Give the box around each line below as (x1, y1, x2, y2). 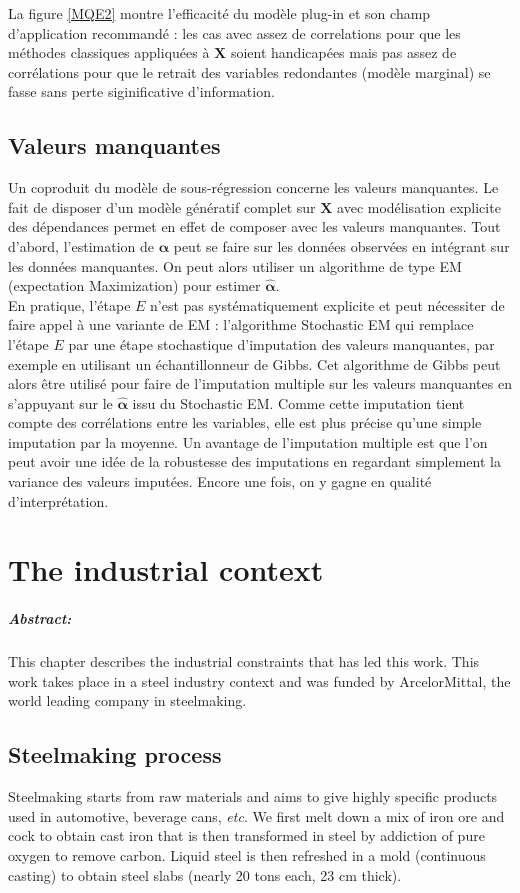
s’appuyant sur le (8, 392, 113, 413)
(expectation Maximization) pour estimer (8, 275, 261, 296)
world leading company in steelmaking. (8, 690, 247, 711)
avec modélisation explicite (337, 196, 501, 217)
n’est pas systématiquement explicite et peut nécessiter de (150, 294, 505, 315)
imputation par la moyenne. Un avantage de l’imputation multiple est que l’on (8, 431, 488, 452)
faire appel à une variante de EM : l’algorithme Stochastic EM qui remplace (8, 314, 474, 335)
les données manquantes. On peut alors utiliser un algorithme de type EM (8, 255, 462, 276)
